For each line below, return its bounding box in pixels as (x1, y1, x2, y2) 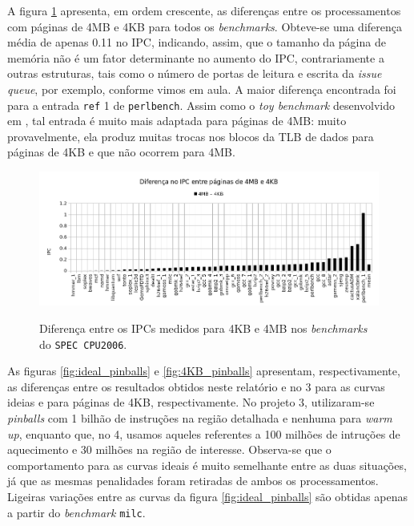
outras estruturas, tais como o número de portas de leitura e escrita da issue (7, 65, 382, 82)
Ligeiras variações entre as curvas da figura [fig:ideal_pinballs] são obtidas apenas (7, 488, 408, 505)
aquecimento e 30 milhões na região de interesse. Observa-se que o (7, 441, 332, 458)
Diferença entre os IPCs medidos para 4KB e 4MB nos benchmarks (39, 320, 368, 337)
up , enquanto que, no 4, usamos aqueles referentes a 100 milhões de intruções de (7, 425, 400, 442)
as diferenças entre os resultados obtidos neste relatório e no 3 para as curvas (7, 378, 385, 394)
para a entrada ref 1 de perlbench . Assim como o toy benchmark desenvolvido (7, 96, 395, 113)
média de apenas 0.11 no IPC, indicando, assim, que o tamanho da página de (7, 34, 386, 51)
